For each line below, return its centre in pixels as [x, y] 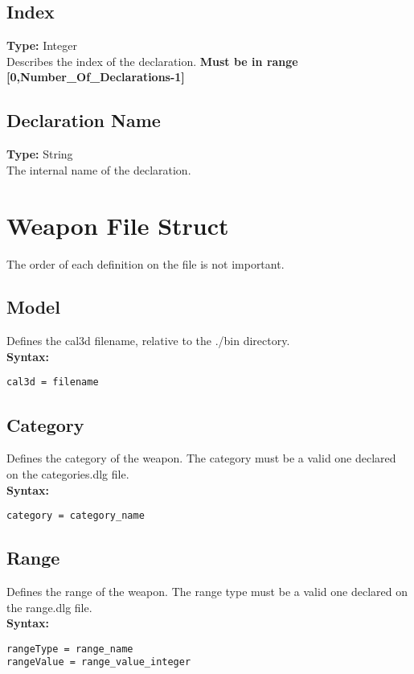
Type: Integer [42, 45]
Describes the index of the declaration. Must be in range [152, 61]
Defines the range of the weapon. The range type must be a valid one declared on [207, 591]
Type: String [40, 154]
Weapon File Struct [118, 225]
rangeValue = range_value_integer [99, 662]
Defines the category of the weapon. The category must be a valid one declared [201, 458]
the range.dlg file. [49, 607]
